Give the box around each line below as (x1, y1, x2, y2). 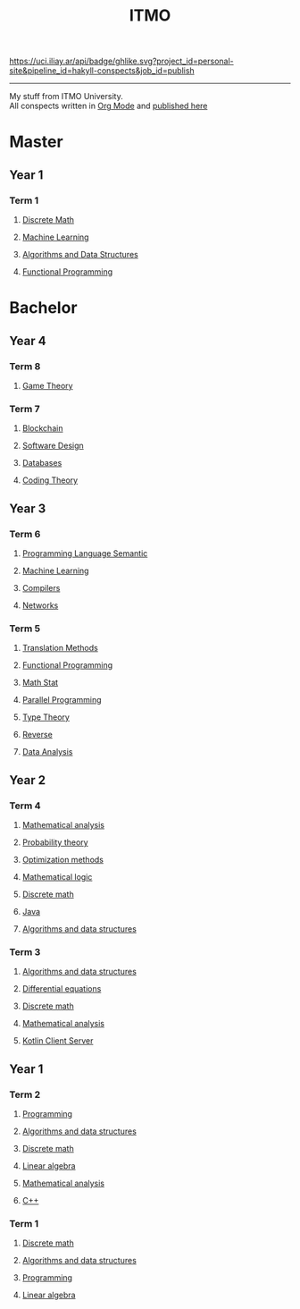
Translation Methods (21, 643, 98, 654)
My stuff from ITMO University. (9, 91, 123, 102)
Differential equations (21, 984, 102, 994)
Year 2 (9, 773, 46, 788)
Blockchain (21, 423, 63, 434)
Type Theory (21, 712, 70, 722)
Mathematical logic (21, 871, 93, 882)
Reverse (21, 730, 54, 740)
